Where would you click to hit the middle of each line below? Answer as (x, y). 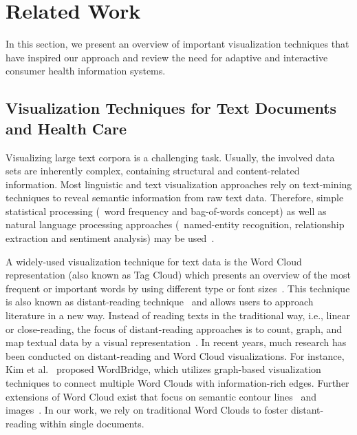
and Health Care (66, 128)
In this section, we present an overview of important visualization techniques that (177, 44)
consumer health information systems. (86, 71)
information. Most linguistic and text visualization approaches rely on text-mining (179, 184)
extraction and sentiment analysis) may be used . (110, 238)
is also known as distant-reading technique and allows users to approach (160, 302)
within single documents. (92, 423)
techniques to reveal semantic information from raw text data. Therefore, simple (175, 198)
